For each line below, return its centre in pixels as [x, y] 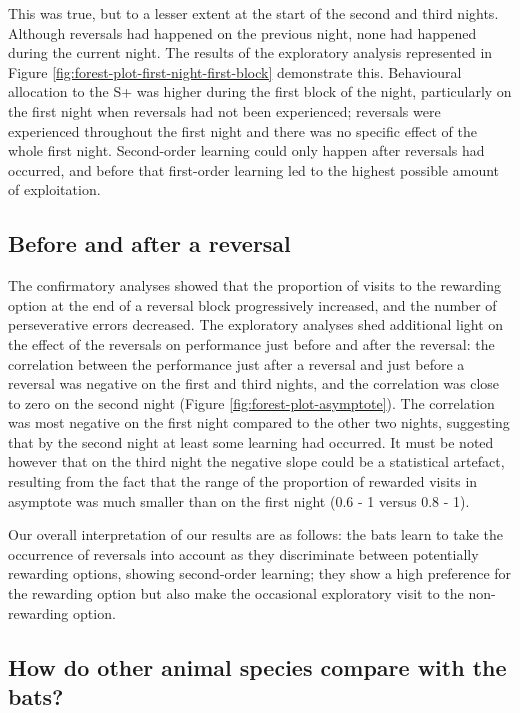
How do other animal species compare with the [257, 666]
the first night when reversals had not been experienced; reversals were [224, 110]
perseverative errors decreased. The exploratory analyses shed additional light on [256, 324]
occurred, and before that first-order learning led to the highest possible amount [254, 169]
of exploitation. [54, 189]
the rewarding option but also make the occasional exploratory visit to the [236, 593]
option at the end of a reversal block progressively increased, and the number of [252, 304]
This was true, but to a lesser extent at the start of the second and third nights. [253, 13]
